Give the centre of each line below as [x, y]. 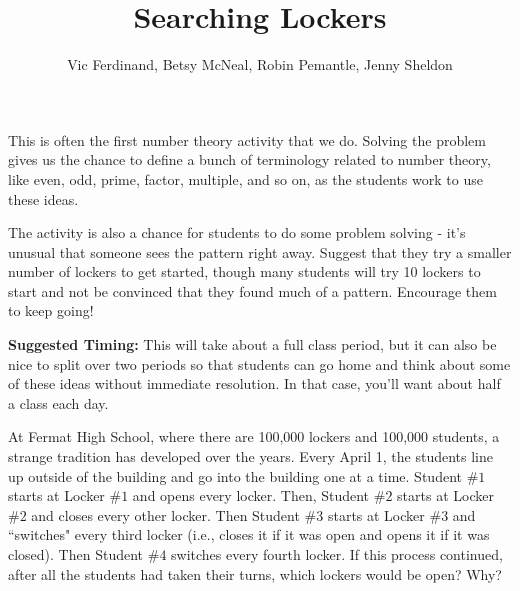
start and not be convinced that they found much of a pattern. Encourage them [252, 290]
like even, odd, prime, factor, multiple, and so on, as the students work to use [245, 178]
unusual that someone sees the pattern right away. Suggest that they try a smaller [260, 251]
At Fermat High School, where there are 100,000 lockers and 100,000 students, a [254, 436]
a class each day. [58, 402]
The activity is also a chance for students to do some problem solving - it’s [237, 232]
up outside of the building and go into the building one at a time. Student [235, 475]
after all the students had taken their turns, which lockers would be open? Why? [255, 573]
